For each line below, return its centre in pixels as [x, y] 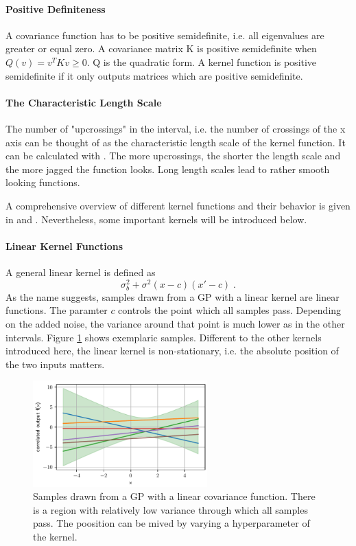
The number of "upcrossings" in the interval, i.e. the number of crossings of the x [176, 128]
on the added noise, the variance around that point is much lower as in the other [175, 323]
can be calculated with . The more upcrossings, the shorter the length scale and [173, 156]
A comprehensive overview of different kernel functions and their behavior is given [178, 205]
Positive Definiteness [56, 9]
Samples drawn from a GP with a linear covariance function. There [174, 496]
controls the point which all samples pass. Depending [230, 310]
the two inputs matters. [55, 364]
